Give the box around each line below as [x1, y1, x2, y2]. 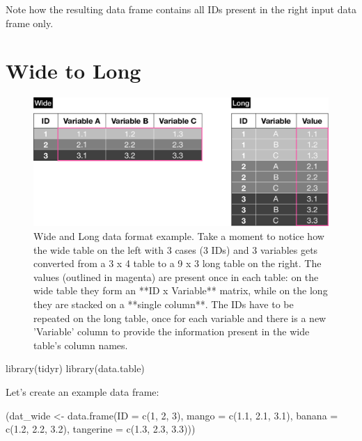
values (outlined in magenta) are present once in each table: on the [33, 269, 319, 284]
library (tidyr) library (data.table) [6, 361, 145, 376]
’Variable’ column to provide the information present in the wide [33, 324, 310, 339]
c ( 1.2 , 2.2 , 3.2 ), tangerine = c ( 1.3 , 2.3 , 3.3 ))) [6, 422, 196, 436]
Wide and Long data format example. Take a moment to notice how [33, 228, 324, 243]
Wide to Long [6, 56, 141, 85]
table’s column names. [33, 337, 128, 352]
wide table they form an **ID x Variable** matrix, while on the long [33, 283, 328, 298]
